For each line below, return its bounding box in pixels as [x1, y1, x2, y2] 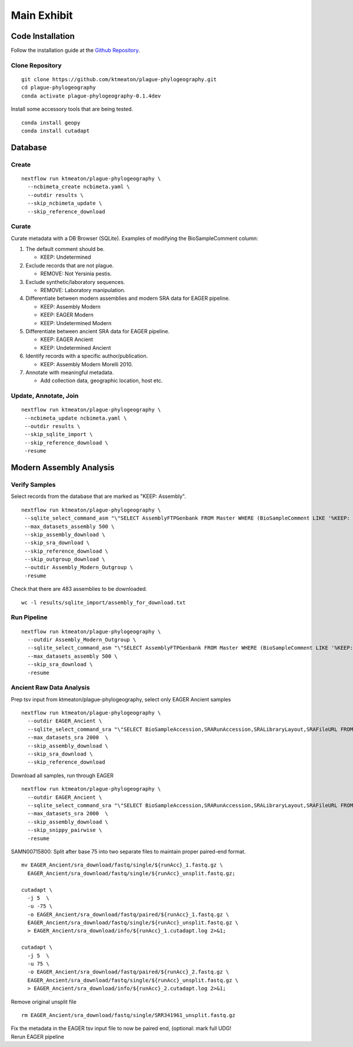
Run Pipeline [11, 613, 48, 621]
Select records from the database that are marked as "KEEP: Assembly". [11, 493, 187, 500]
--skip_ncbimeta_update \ [27, 200, 102, 207]
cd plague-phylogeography [21, 84, 96, 91]
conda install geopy [21, 119, 81, 126]
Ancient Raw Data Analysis [11, 684, 91, 692]
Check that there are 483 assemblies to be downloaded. [11, 586, 147, 593]
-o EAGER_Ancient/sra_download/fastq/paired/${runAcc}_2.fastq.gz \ [27, 969, 229, 975]
